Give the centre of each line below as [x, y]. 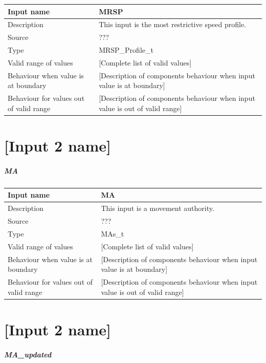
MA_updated [28, 354]
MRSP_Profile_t [126, 50]
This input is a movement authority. [158, 208]
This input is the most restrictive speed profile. [173, 24]
